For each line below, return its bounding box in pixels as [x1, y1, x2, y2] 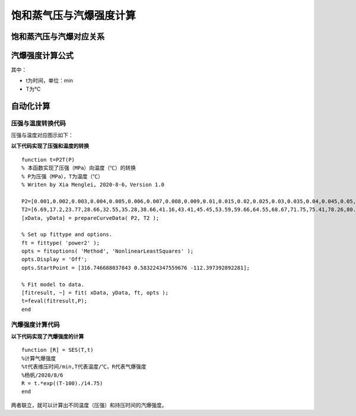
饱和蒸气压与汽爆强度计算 [11, 9, 136, 22]
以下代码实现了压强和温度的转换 [11, 143, 89, 150]
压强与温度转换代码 [11, 119, 66, 127]
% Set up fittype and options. [21, 231, 113, 238]
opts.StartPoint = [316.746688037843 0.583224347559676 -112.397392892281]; [21, 264, 250, 271]
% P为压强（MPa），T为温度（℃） [21, 173, 104, 179]
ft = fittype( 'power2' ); [21, 239, 100, 246]
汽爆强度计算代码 [11, 320, 60, 329]
